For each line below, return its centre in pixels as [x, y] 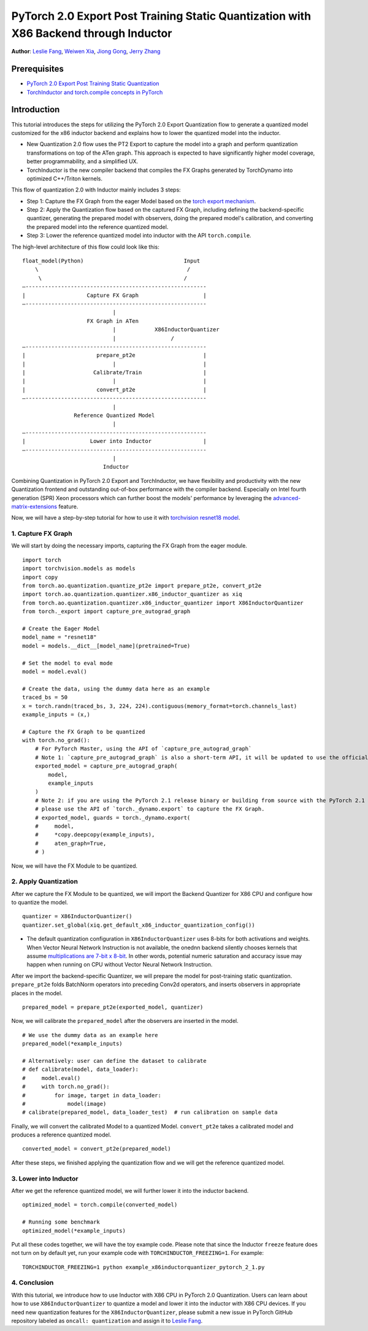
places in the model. [37, 993]
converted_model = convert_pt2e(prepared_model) [97, 1149]
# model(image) [64, 1104]
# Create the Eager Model [61, 629]
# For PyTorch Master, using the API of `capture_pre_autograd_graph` [143, 749]
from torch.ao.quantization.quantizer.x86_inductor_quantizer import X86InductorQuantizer [163, 603]
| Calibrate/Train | [114, 372]
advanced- [287, 498]
